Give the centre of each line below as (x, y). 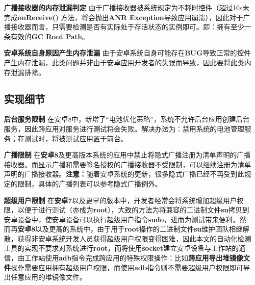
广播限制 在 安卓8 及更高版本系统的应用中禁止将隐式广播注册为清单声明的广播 (127, 155)
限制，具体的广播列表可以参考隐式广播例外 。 (89, 183)
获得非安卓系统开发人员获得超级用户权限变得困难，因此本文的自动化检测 (134, 238)
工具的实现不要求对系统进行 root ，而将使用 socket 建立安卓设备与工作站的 (121, 248)
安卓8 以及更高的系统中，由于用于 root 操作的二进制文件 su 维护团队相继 (130, 229)
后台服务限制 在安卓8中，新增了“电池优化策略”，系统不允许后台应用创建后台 (127, 119)
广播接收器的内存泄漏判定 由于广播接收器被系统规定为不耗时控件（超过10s (123, 7)
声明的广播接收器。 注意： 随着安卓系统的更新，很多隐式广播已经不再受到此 (124, 174)
